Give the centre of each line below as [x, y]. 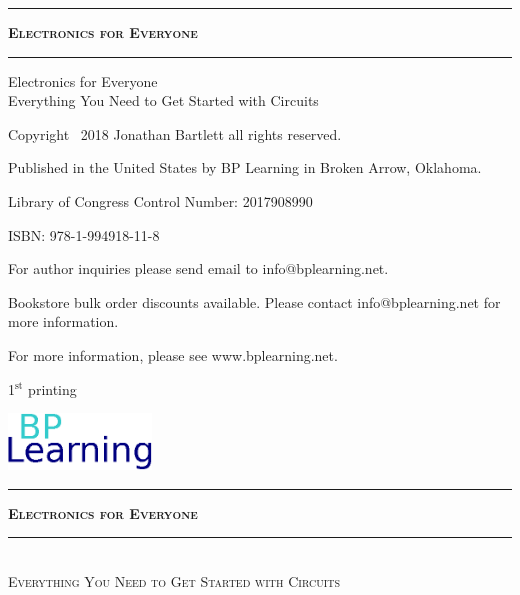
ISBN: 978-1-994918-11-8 [84, 234]
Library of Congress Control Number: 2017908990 [160, 200]
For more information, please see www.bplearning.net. [173, 354]
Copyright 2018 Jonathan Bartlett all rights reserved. [175, 133]
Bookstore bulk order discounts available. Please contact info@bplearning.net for [254, 301]
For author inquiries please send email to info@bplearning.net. [198, 268]
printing [52, 388]
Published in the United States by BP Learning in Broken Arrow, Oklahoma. [245, 167]
